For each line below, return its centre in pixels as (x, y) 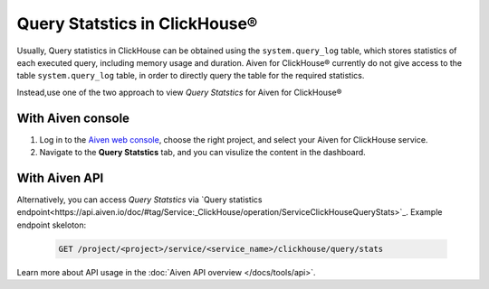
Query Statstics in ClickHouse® (137, 23)
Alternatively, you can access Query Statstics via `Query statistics (139, 200)
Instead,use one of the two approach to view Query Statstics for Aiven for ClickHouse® (179, 92)
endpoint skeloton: (52, 225)
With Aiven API (60, 177)
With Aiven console (73, 118)
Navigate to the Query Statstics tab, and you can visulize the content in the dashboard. (202, 153)
